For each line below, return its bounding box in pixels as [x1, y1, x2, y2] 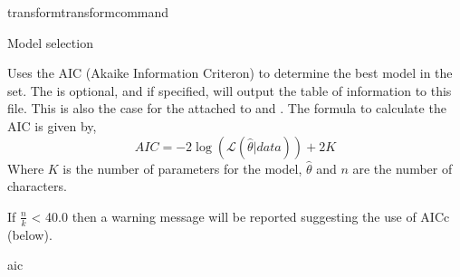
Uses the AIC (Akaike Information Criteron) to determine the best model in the [7, 63, 453, 82]
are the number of [352, 158, 453, 177]
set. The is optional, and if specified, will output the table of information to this [7, 81, 452, 100]
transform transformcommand [7, 3, 169, 21]
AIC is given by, [7, 116, 97, 135]
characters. [7, 177, 67, 196]
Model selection [7, 33, 93, 52]
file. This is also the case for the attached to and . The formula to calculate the [7, 99, 446, 118]
